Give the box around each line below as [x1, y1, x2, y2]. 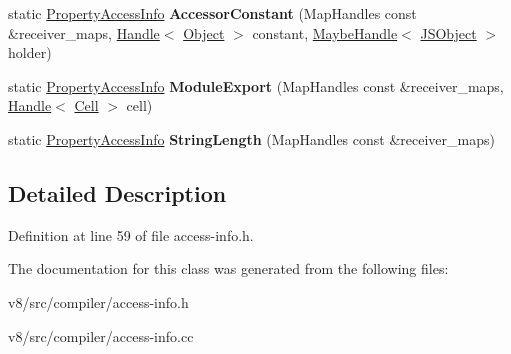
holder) [8, 42, 52, 63]
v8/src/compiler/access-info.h [8, 291, 189, 312]
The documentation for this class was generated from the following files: [8, 258, 449, 279]
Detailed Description [8, 177, 227, 208]
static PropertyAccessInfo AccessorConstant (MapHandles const [8, 3, 417, 23]
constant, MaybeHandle [252, 22, 398, 43]
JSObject [420, 22, 477, 43]
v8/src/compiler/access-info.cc [8, 325, 194, 346]
